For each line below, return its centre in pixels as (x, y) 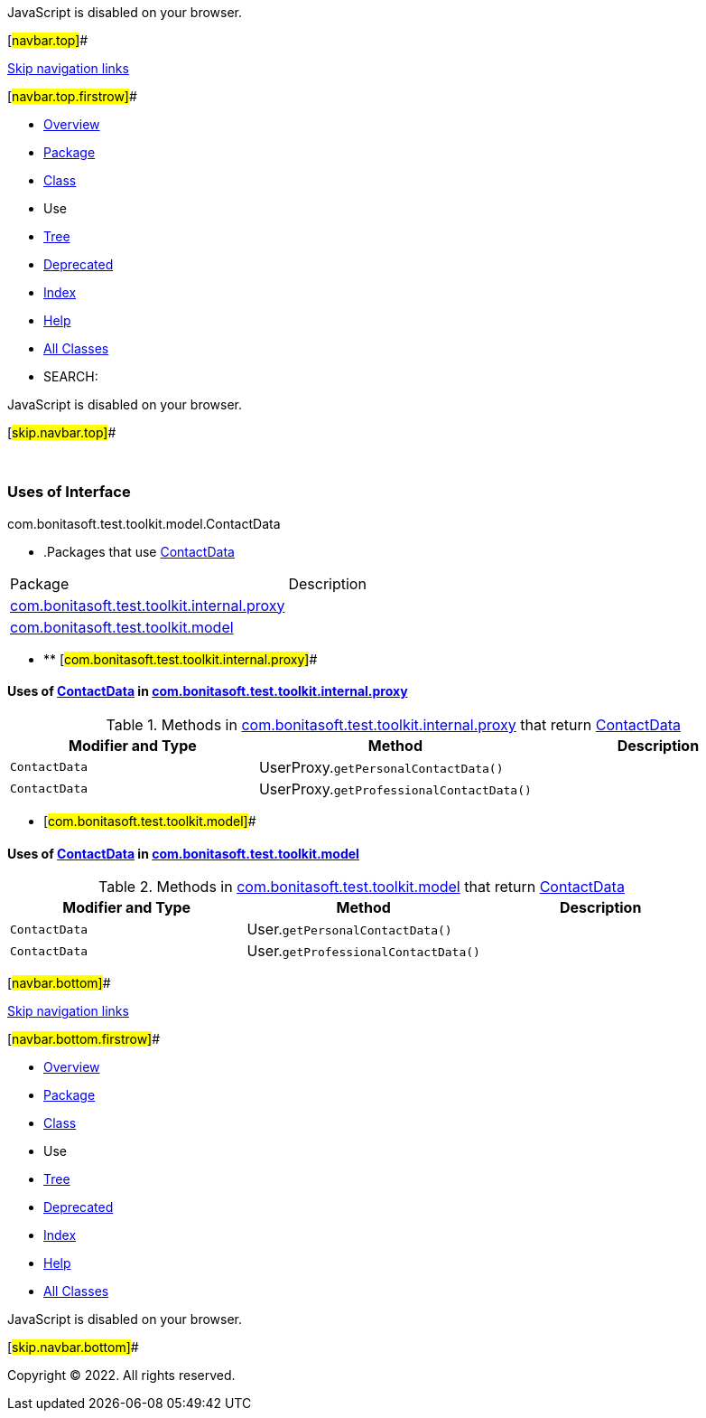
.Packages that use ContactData (139, 551)
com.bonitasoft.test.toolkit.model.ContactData (144, 523)
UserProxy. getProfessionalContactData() (395, 789)
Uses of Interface (69, 492)
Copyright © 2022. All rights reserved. (121, 1376)
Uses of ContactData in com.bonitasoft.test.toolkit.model (183, 853)
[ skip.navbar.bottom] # (73, 1348)
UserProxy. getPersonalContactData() (381, 767)
